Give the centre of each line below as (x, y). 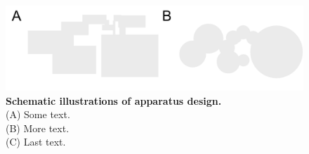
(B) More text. (38, 128)
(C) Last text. (36, 142)
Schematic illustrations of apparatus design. (114, 100)
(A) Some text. (38, 114)
